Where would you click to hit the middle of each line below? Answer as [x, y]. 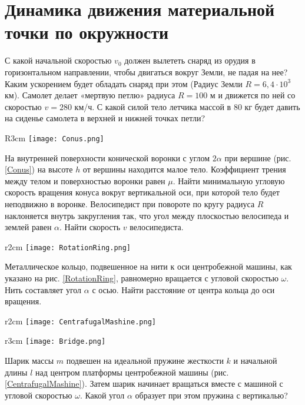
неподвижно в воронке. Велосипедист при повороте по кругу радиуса [130, 203]
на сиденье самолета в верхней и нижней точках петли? [105, 118]
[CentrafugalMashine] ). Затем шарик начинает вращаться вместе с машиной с [144, 384]
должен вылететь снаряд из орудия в [190, 60]
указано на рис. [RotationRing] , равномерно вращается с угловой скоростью [142, 278]
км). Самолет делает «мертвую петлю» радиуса [90, 95]
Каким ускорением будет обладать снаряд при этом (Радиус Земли [124, 83]
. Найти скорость [90, 227]
